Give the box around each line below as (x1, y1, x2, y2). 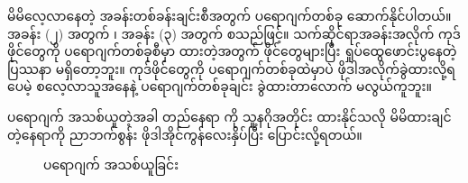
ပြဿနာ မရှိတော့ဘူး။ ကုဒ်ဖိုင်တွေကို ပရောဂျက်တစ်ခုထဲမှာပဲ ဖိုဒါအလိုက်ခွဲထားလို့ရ (7, 59, 455, 78)
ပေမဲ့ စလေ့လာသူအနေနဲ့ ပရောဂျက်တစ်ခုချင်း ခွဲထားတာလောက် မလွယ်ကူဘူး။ (7, 77, 432, 96)
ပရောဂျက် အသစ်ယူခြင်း (43, 155, 179, 174)
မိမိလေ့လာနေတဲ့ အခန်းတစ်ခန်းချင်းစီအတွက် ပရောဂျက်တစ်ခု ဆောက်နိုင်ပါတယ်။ (7, 6, 452, 24)
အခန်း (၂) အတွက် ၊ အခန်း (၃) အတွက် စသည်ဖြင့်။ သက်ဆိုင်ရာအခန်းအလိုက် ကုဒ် (7, 23, 461, 42)
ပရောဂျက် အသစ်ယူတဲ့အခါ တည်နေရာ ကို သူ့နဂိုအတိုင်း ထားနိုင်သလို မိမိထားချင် (7, 106, 452, 125)
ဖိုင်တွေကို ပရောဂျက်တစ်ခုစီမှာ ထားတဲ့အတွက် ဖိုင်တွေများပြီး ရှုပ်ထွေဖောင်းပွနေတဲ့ (7, 41, 457, 60)
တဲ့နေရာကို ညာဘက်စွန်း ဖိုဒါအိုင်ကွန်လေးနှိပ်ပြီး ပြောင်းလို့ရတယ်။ (7, 124, 362, 143)
